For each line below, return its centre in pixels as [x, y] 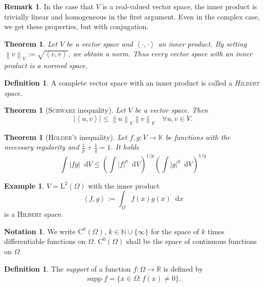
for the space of [175, 231]
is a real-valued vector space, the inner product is [180, 6]
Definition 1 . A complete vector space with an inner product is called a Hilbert [132, 83]
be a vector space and [100, 43]
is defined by [183, 268]
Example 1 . [24, 185]
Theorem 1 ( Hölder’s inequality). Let [66, 137]
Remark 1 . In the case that [49, 6]
